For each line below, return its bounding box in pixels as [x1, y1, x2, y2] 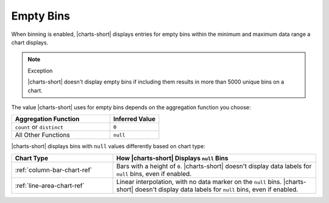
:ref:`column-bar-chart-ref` [15, 165, 93, 174]
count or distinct [15, 123, 64, 131]
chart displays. [11, 38, 49, 46]
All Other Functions [15, 131, 70, 140]
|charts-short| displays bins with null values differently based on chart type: [11, 143, 205, 150]
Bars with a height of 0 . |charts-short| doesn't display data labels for [116, 162, 312, 170]
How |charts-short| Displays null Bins [116, 154, 228, 162]
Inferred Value [113, 115, 155, 123]
